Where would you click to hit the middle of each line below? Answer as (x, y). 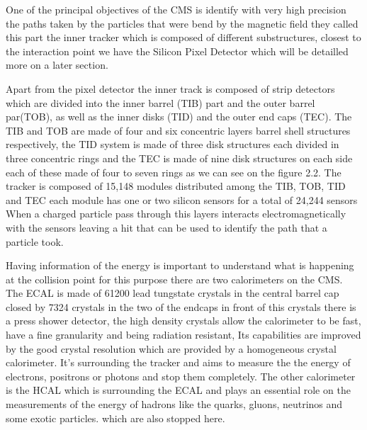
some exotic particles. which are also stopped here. (115, 418)
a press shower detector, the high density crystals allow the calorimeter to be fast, (183, 321)
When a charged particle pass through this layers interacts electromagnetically (176, 214)
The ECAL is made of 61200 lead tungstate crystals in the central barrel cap (173, 293)
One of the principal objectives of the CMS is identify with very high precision (176, 9)
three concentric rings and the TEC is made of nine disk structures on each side (179, 158)
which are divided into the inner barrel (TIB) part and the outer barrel (160, 102)
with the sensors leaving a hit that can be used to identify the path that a (166, 227)
